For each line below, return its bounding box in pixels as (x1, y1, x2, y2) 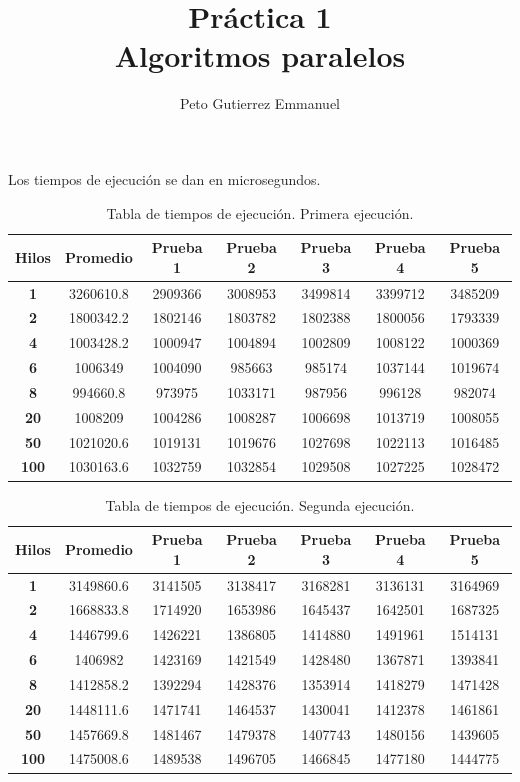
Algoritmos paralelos (114, 35, 406, 76)
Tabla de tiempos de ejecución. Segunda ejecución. (105, 494, 415, 515)
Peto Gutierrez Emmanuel (179, 93, 340, 114)
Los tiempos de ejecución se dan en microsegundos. (8, 168, 321, 189)
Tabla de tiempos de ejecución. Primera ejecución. (106, 202, 414, 223)
